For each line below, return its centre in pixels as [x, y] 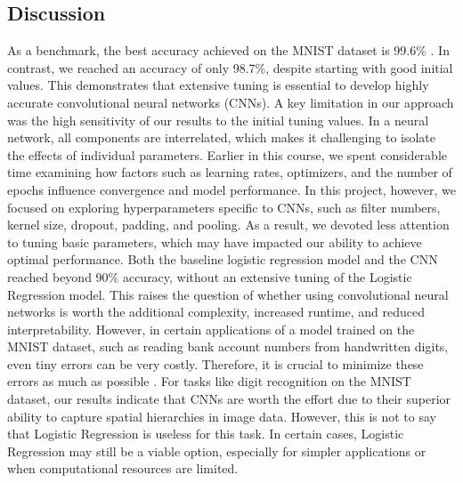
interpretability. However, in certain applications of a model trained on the [211, 329]
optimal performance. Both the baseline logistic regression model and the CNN [223, 259]
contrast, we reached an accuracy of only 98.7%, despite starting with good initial [230, 67]
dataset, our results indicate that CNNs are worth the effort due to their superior [229, 399]
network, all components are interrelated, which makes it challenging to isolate [222, 137]
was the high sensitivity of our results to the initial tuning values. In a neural [218, 120]
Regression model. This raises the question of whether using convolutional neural [228, 294]
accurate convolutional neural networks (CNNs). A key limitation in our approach [231, 102]
